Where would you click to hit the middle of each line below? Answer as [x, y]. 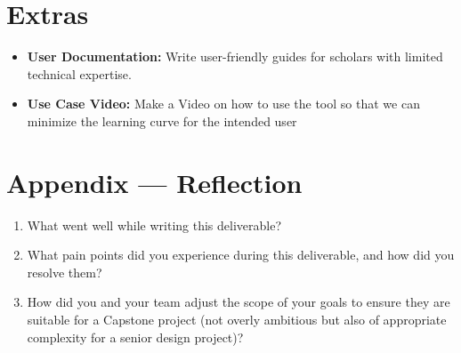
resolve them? [65, 272]
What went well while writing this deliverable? [154, 225]
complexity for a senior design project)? [135, 337]
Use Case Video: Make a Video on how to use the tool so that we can [223, 104]
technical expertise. [79, 73]
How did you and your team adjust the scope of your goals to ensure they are [239, 302]
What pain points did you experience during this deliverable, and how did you [241, 255]
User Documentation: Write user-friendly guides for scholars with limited [235, 56]
